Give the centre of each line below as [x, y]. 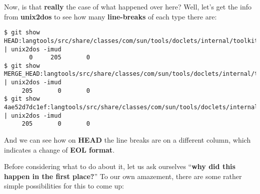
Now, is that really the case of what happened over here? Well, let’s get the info [128, 6]
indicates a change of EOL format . [59, 149]
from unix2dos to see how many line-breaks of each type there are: [110, 16]
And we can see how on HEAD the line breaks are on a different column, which [127, 140]
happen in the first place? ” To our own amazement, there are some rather [123, 176]
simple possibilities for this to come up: [64, 186]
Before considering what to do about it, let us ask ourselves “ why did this [120, 166]
